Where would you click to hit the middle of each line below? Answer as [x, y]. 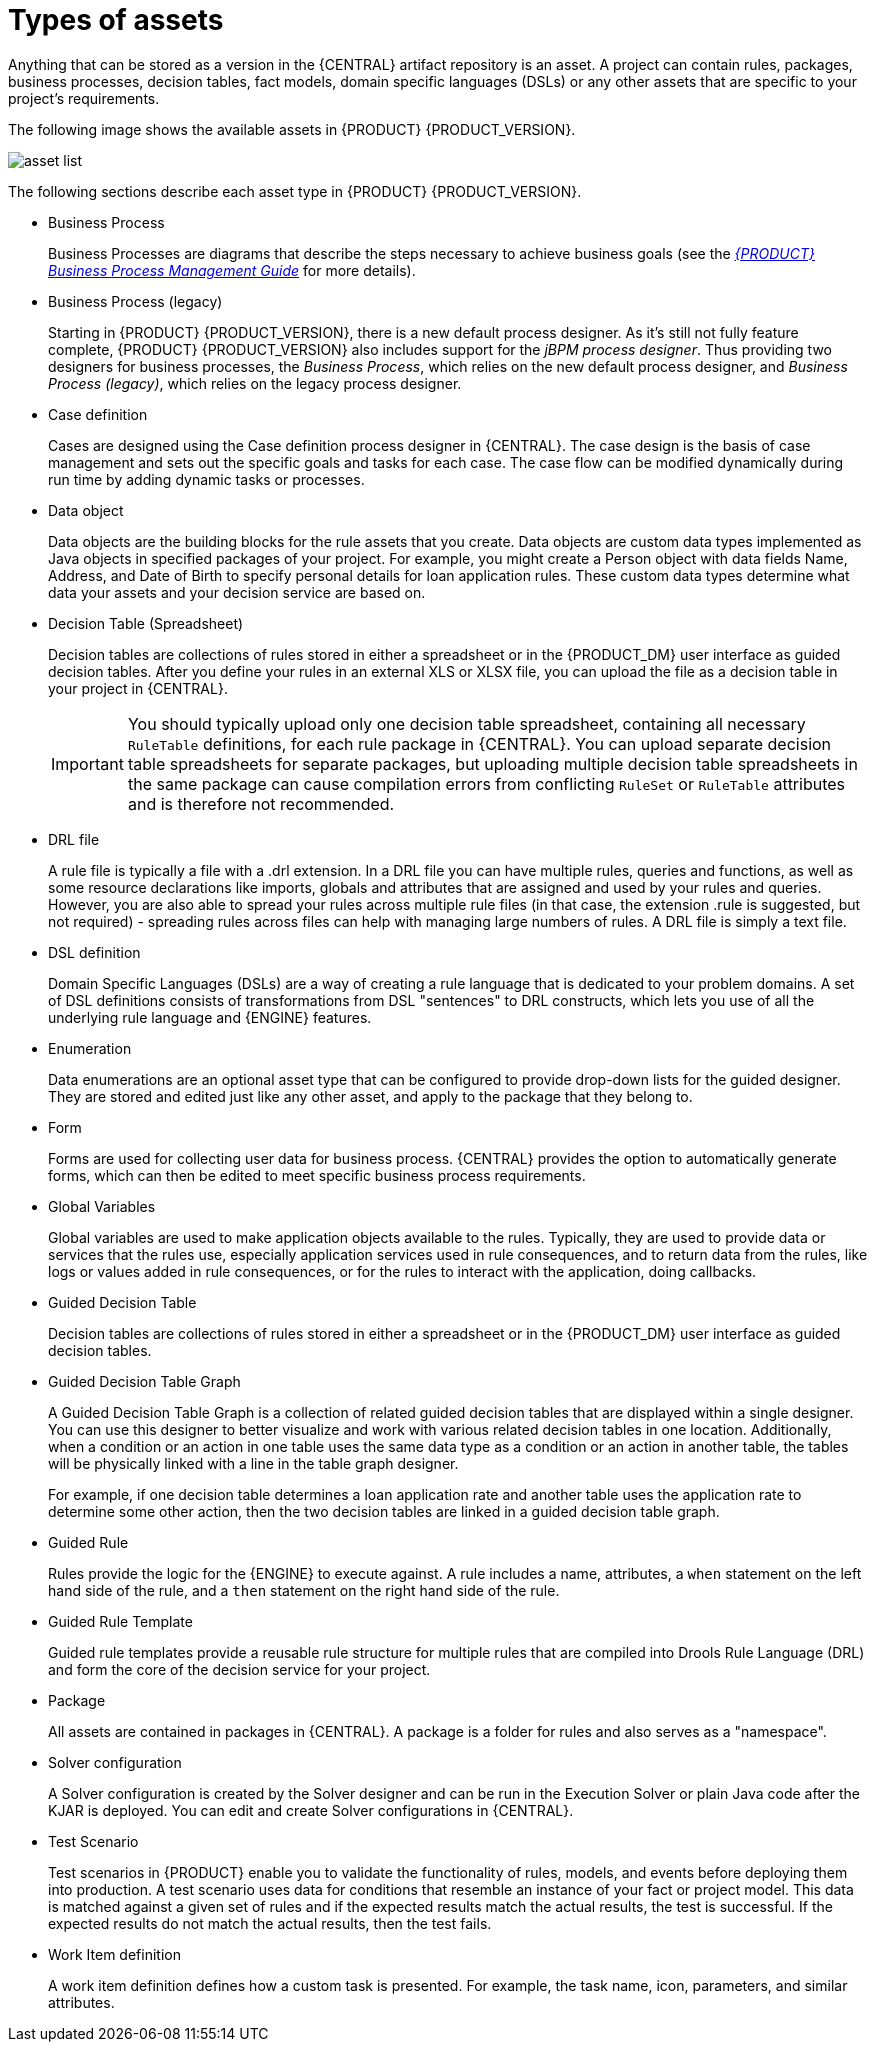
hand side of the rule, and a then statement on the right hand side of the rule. [304, 1590]
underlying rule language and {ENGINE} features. [210, 1017]
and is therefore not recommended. [261, 803]
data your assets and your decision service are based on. [237, 592]
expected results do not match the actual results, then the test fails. [270, 1923]
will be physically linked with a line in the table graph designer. [253, 1463]
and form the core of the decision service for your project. [239, 1669]
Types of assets [116, 20]
